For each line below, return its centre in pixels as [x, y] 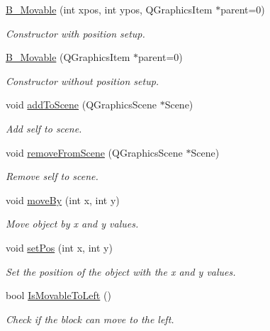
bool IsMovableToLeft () [58, 295]
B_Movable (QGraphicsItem [68, 57]
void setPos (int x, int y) [59, 247]
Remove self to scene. [52, 176]
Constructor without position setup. [83, 80]
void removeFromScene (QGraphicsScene [94, 152]
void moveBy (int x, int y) [63, 200]
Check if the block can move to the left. [90, 319]
